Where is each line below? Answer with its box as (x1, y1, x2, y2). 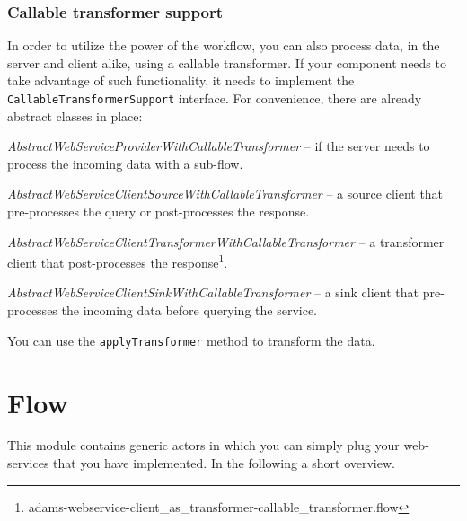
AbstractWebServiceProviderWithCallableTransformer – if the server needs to (7, 137, 430, 155)
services (7, 454, 49, 472)
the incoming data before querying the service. (61, 301, 318, 320)
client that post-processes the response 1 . (7, 251, 228, 271)
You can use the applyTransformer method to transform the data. (7, 331, 375, 349)
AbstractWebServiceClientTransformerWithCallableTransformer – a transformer (7, 232, 445, 251)
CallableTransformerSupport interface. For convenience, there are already (7, 89, 422, 107)
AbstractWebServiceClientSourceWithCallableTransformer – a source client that (7, 184, 444, 203)
